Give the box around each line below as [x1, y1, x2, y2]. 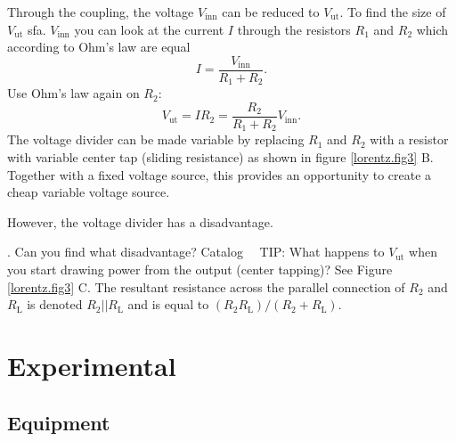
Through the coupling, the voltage [7, 3, 194, 20]
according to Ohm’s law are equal [7, 37, 191, 56]
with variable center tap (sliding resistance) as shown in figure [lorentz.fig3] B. [7, 148, 434, 166]
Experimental [7, 347, 176, 383]
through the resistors [237, 20, 351, 38]
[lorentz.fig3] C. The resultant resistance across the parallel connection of [7, 277, 405, 296]
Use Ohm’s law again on [7, 84, 140, 102]
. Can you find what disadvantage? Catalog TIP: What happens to [7, 242, 385, 261]
